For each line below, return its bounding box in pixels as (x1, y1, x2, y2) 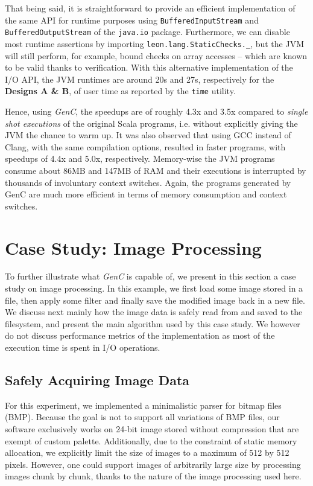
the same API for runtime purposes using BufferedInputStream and (5, 13, 259, 26)
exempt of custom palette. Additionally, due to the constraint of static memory (5, 434, 297, 447)
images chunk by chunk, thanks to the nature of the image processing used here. (5, 470, 302, 482)
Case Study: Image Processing (5, 235, 262, 260)
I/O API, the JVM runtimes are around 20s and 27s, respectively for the (5, 72, 274, 85)
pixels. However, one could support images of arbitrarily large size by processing (5, 458, 301, 470)
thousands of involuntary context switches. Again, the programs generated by (5, 176, 291, 188)
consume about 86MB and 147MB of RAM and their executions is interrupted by (5, 164, 306, 176)
